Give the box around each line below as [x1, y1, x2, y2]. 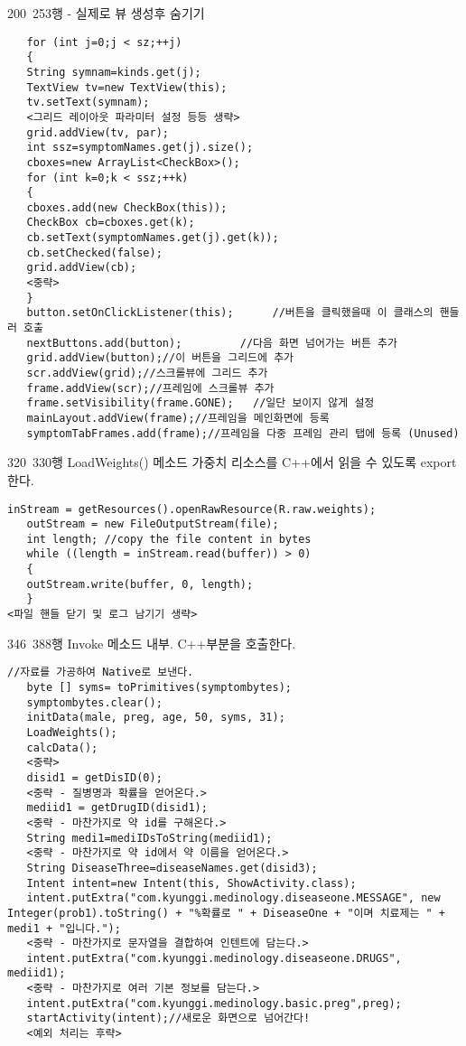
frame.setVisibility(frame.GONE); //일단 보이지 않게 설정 [26, 397, 375, 410]
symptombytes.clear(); [26, 696, 163, 709]
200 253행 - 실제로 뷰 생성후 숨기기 [7, 4, 205, 22]
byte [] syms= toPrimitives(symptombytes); [26, 681, 292, 694]
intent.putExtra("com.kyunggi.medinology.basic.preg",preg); [26, 996, 402, 1010]
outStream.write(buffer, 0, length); [26, 577, 254, 591]
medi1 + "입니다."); [7, 921, 121, 935]
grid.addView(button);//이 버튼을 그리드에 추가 [26, 351, 294, 365]
